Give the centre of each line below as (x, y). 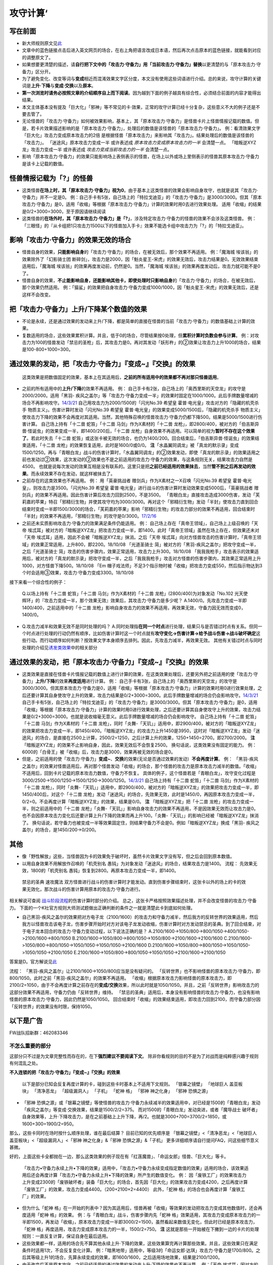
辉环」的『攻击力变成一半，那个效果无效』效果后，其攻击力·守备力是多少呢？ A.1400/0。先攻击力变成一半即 (134, 601)
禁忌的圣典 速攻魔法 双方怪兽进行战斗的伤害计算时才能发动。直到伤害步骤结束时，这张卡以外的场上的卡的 (132, 882)
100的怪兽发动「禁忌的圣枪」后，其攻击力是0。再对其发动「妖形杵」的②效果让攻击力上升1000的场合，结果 (148, 342)
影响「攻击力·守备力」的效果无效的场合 (70, 240)
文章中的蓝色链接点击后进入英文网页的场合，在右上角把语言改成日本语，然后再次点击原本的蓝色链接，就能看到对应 (142, 50)
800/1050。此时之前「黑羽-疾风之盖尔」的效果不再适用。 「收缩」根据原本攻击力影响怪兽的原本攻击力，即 (121, 978)
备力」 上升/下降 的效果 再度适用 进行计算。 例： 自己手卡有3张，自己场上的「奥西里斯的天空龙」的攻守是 (129, 681)
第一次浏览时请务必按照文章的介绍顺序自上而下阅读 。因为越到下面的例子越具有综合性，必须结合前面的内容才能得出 (142, 93)
